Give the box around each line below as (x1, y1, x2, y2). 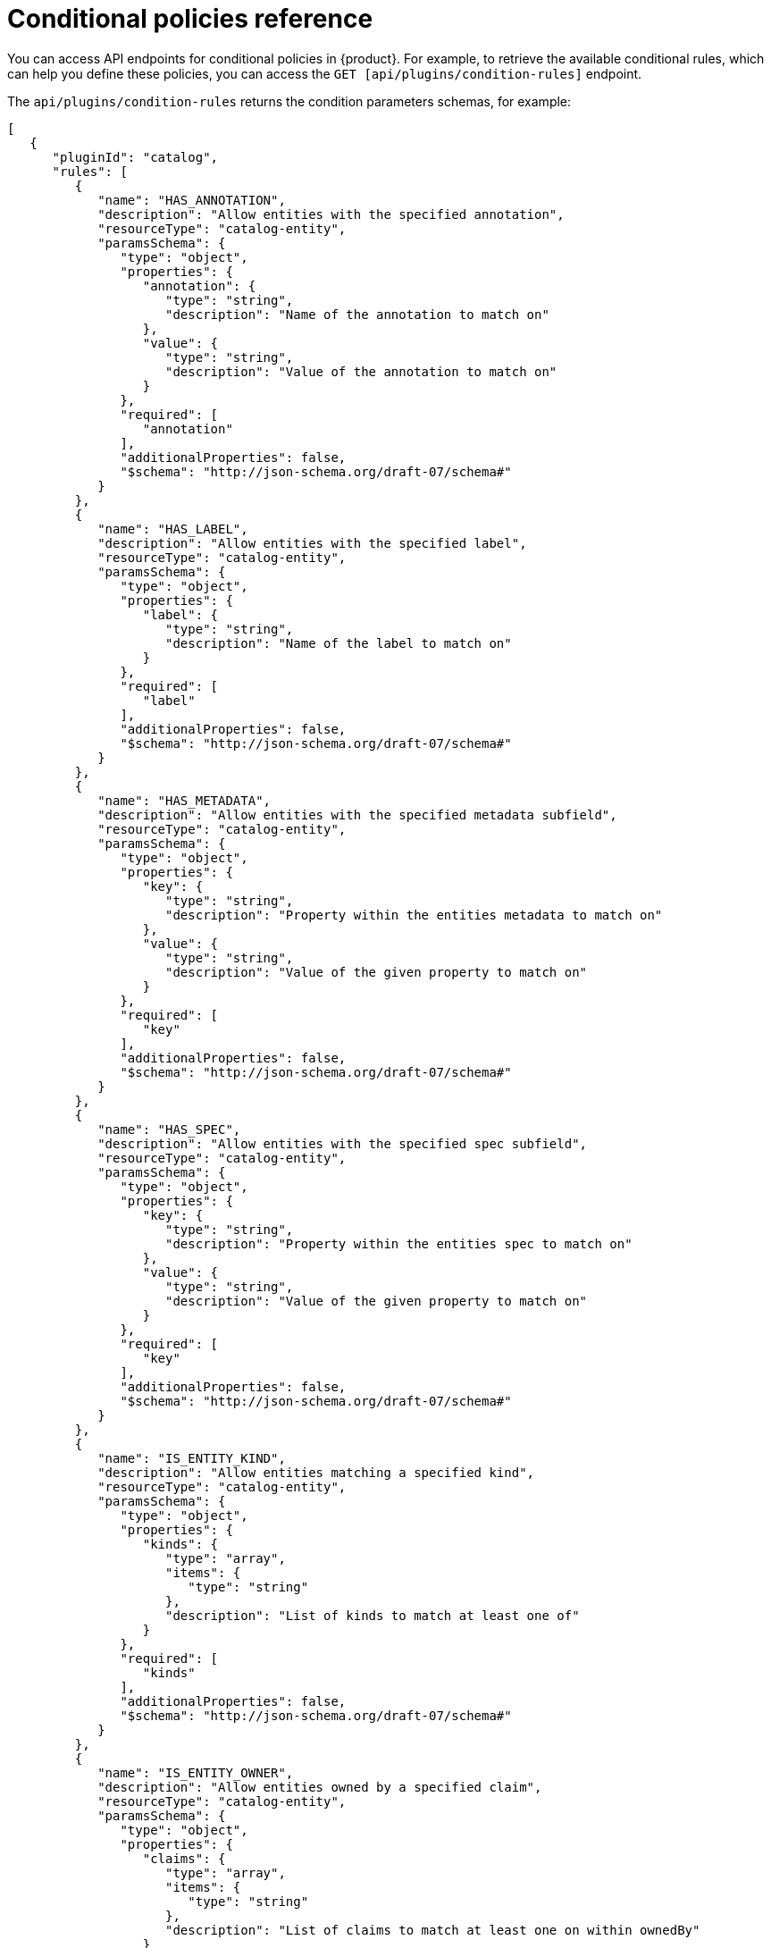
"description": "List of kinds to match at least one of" (165, 1608, 580, 1623)
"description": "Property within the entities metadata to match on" (165, 907, 663, 922)
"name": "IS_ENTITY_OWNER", (97, 1765, 294, 1780)
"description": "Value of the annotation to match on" (165, 364, 557, 379)
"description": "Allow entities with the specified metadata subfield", (97, 807, 617, 822)
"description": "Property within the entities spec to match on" (165, 1236, 633, 1251)
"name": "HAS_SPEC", (97, 1121, 241, 1137)
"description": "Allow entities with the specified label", (97, 535, 527, 550)
